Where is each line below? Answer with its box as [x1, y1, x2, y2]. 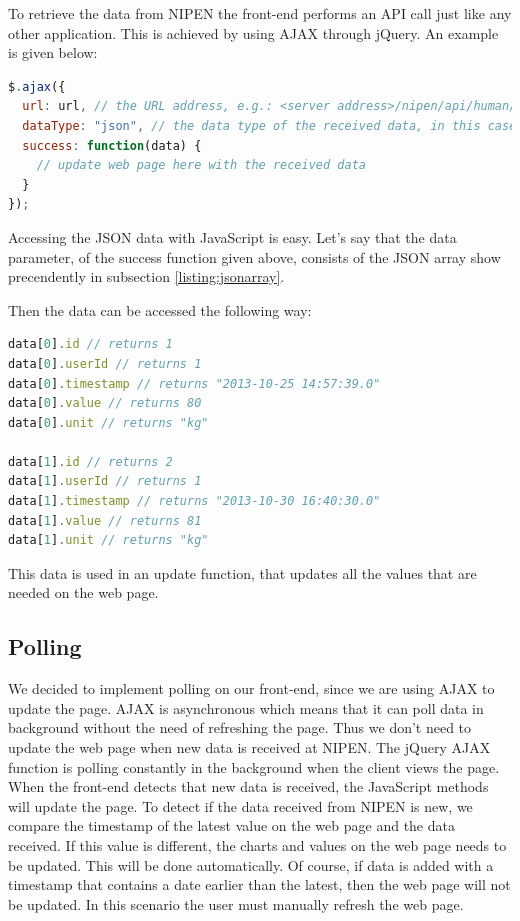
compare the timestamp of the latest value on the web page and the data [8, 815, 455, 836]
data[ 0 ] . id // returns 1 [8, 337, 173, 352]
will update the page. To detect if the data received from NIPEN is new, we [8, 795, 473, 816]
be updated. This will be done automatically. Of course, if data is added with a [8, 854, 494, 875]
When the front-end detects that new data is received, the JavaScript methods [8, 776, 489, 797]
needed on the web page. [8, 582, 159, 603]
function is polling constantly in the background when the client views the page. [8, 756, 500, 777]
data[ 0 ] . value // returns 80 [8, 396, 202, 411]
